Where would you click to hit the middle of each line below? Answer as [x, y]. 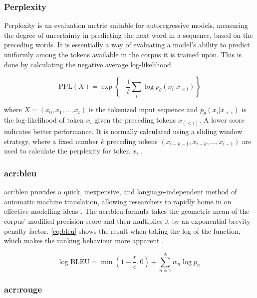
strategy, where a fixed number [51, 141]
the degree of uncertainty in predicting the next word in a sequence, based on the [128, 35]
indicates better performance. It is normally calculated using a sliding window [123, 131]
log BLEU [74, 262]
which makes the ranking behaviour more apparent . [84, 240]
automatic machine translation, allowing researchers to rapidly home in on [118, 201]
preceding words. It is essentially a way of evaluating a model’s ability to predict [127, 45]
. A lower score [222, 119]
